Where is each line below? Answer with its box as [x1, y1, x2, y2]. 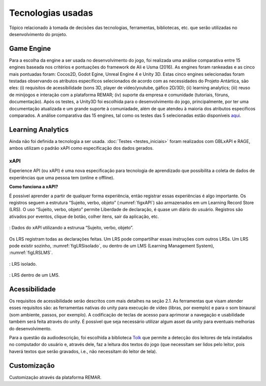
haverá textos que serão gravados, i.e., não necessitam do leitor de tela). [9, 348, 157, 354]
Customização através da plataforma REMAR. [9, 374, 101, 380]
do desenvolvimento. [9, 325, 52, 331]
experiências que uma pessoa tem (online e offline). [9, 175, 115, 180]
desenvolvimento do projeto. [9, 31, 67, 37]
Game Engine [9, 44, 51, 53]
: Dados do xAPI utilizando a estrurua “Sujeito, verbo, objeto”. [9, 225, 133, 231]
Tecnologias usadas [9, 7, 93, 18]
